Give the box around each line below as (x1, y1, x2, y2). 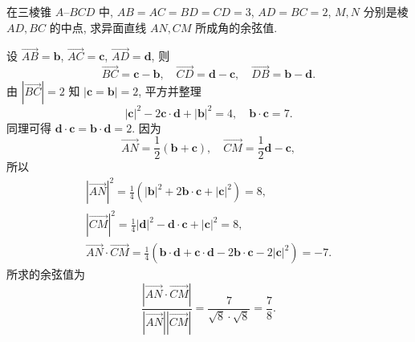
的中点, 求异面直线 (49, 18, 147, 35)
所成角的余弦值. (195, 18, 278, 35)
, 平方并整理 (138, 83, 201, 100)
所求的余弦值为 (6, 266, 85, 283)
